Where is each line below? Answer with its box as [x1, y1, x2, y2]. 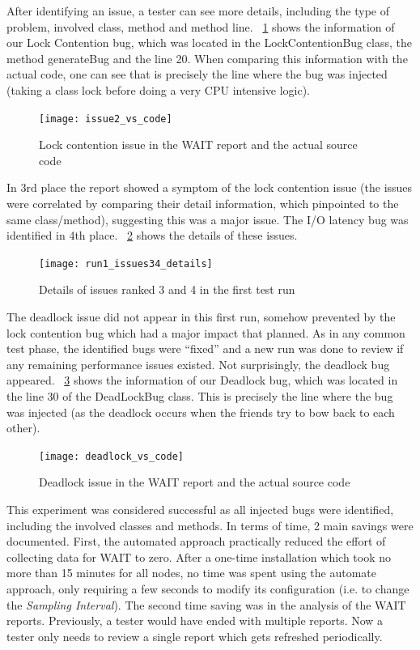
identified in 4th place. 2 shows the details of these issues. [6, 227, 298, 244]
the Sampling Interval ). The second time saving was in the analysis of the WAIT [6, 596, 406, 613]
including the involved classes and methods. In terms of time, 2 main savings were [6, 516, 414, 533]
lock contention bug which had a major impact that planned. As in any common [6, 324, 405, 341]
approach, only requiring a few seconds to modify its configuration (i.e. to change [6, 580, 409, 597]
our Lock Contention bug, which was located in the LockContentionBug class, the [6, 34, 412, 51]
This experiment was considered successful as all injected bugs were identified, [6, 501, 394, 518]
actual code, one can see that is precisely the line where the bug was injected [6, 66, 388, 83]
